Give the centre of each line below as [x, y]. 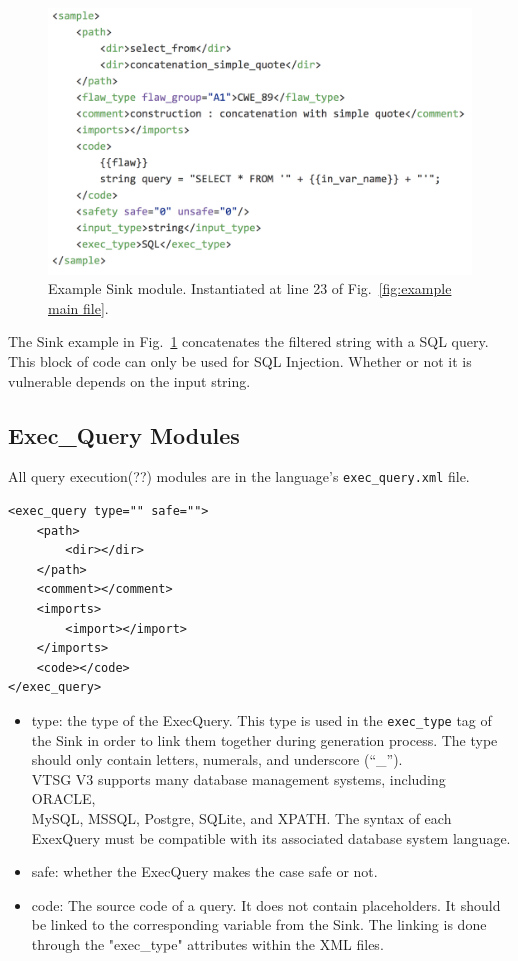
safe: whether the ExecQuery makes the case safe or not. [204, 871]
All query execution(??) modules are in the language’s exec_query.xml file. [239, 476]
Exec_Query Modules [124, 434]
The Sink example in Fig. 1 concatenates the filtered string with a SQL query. [248, 341]
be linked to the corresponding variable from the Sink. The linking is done [259, 924]
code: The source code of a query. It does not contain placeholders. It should [266, 904]
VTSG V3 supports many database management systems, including [238, 778]
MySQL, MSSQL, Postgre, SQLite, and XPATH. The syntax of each [241, 818]
